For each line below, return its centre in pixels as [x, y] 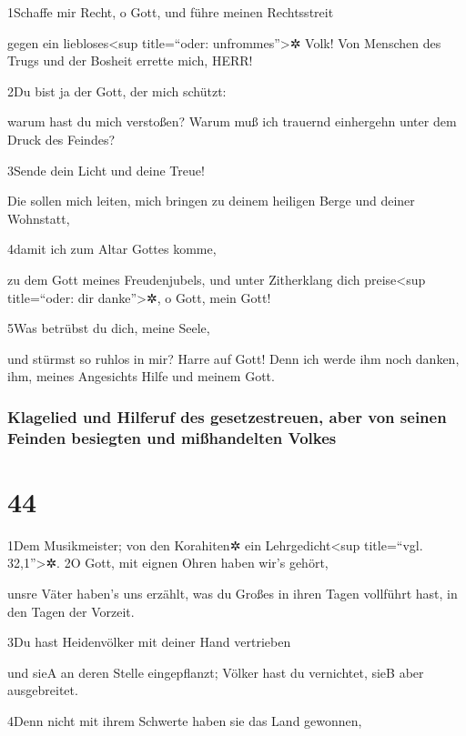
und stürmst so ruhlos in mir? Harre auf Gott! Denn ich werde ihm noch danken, [233, 358]
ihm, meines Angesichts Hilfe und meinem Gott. [141, 376]
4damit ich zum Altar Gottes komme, [112, 249]
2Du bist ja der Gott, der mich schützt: [117, 91]
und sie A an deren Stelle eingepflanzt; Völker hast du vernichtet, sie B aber [216, 672]
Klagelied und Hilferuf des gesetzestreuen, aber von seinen [227, 416]
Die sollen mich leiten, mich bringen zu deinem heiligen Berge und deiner [211, 201]
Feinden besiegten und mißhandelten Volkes [172, 437]
